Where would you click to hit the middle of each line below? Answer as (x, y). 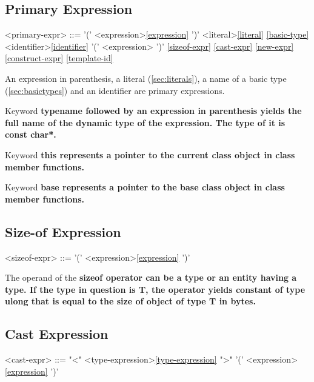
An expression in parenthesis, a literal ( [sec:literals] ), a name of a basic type (146, 78)
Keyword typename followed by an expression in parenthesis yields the (153, 111)
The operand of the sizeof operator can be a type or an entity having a (151, 277)
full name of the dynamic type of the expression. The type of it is (145, 122)
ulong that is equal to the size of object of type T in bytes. (130, 301)
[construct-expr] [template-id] (59, 58)
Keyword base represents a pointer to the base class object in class (145, 187)
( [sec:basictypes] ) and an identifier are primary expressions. (115, 90)
